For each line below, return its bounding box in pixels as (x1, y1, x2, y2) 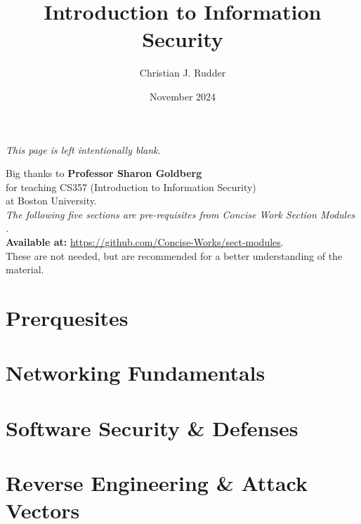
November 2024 (149, 89, 216, 103)
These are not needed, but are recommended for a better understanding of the (6, 248, 343, 263)
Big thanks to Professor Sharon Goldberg (6, 166, 202, 181)
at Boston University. (6, 193, 97, 208)
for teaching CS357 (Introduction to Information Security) (6, 179, 256, 194)
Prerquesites (6, 303, 129, 332)
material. (6, 262, 44, 277)
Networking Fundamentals (6, 358, 265, 387)
